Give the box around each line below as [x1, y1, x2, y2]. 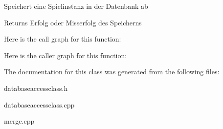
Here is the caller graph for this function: [4, 50, 127, 60]
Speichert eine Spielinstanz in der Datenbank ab [4, 1, 148, 11]
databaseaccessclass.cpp [4, 99, 75, 109]
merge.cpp [4, 116, 35, 126]
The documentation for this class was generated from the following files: [4, 66, 220, 77]
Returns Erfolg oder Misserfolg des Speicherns [4, 17, 142, 27]
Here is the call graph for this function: [4, 34, 121, 44]
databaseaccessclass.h [4, 83, 68, 93]
